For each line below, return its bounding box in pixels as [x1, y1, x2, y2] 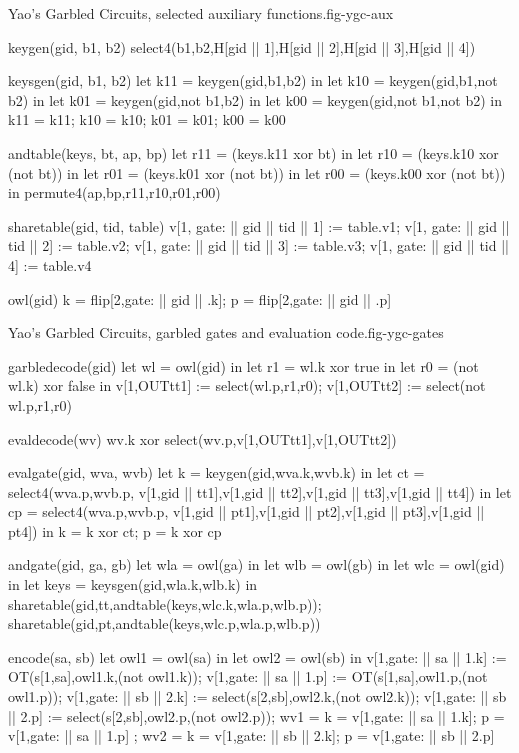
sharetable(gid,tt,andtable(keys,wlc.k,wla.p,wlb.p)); [8, 593, 322, 614]
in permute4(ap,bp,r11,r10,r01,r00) [8, 182, 221, 203]
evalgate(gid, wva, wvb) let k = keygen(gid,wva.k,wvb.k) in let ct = [8, 462, 425, 483]
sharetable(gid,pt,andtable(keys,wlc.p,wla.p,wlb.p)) [8, 613, 321, 634]
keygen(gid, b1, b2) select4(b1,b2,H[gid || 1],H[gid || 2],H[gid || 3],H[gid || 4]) [8, 36, 476, 57]
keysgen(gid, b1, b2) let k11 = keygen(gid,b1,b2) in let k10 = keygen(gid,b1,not [8, 70, 498, 91]
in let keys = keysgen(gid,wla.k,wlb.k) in [8, 574, 258, 595]
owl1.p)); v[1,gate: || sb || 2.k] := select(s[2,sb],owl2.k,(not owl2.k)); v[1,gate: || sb [8, 686, 507, 707]
